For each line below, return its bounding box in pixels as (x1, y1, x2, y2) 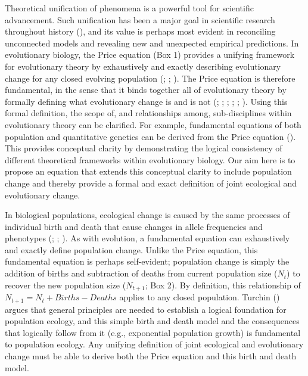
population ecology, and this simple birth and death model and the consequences (5, 315, 300, 327)
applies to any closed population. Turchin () (119, 291, 280, 303)
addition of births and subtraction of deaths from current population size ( (5, 267, 278, 279)
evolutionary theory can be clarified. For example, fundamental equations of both (5, 118, 301, 130)
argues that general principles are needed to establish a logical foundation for (5, 303, 287, 315)
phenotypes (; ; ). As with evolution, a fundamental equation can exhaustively (5, 232, 290, 244)
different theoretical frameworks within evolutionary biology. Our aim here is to (5, 153, 295, 166)
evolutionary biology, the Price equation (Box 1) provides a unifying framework (5, 48, 295, 61)
